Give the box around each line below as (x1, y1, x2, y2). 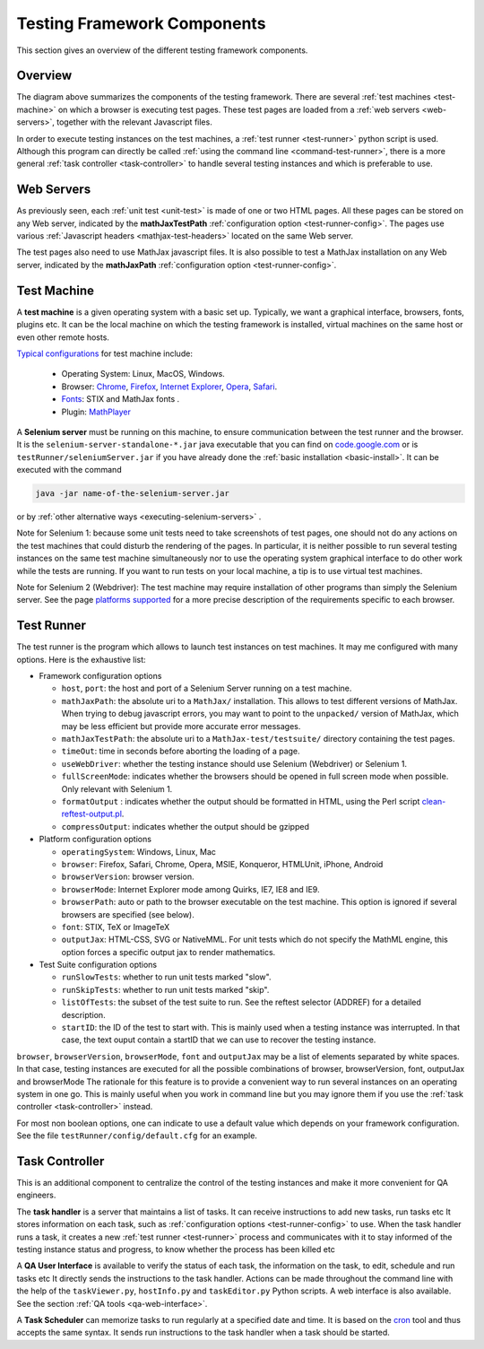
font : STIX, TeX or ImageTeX (61, 921, 170, 932)
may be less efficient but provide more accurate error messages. (61, 720, 301, 731)
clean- (421, 796, 446, 806)
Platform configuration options (39, 834, 152, 845)
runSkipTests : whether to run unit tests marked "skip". (61, 984, 270, 995)
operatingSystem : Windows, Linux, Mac (61, 846, 217, 857)
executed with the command (16, 465, 122, 475)
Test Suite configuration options (39, 960, 158, 970)
